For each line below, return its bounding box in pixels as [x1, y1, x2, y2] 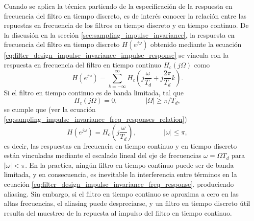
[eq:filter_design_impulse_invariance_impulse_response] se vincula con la [4, 50, 229, 60]
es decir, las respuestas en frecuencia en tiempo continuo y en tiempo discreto [4, 140, 237, 151]
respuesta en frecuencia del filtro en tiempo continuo [4, 59, 161, 69]
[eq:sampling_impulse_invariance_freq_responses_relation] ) [4, 114, 187, 124]
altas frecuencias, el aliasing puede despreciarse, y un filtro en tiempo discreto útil [4, 198, 250, 208]
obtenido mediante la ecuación [150, 39, 242, 49]
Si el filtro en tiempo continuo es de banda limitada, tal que [4, 87, 184, 97]
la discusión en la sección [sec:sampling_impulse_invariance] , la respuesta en [4, 29, 235, 40]
